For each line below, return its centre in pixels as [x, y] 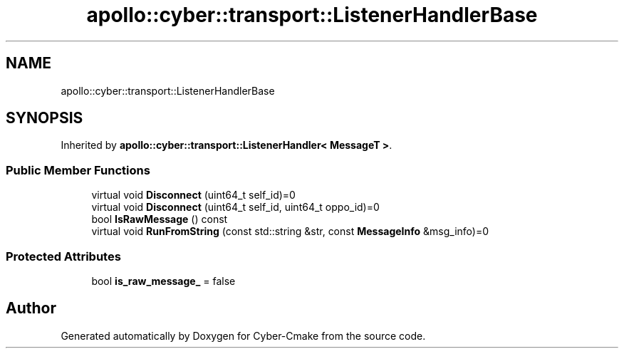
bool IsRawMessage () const [160, 219]
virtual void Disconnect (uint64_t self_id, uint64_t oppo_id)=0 [235, 207]
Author [31, 308]
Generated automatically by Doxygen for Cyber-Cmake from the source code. [243, 335]
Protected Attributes [63, 256]
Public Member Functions [78, 170]
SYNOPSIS [45, 118]
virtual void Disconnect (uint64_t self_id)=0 [193, 195]
